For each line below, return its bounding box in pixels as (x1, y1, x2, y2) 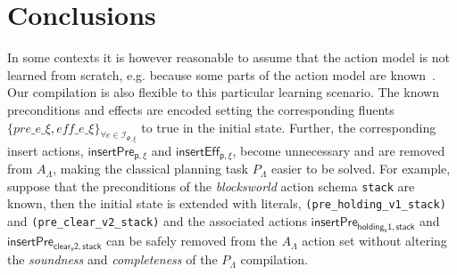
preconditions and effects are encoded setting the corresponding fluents (7, 100, 395, 118)
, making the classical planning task (53, 159, 248, 178)
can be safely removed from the (105, 231, 278, 250)
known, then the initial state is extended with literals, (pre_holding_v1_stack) (7, 194, 446, 213)
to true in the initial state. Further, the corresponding (141, 117, 436, 136)
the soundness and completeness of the (7, 250, 218, 269)
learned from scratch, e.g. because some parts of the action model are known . (7, 65, 436, 84)
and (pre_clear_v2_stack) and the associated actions (7, 212, 307, 231)
